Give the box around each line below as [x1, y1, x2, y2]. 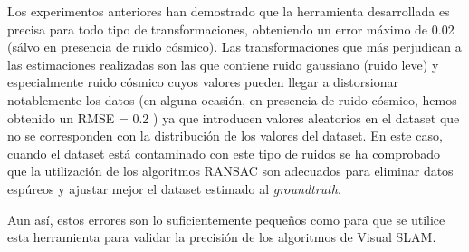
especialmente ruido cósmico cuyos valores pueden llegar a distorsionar [7, 73, 398, 92]
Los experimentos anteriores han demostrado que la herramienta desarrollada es [7, 2, 450, 20]
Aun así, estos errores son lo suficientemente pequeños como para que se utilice [7, 209, 445, 228]
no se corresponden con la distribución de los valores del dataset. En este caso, [7, 126, 443, 145]
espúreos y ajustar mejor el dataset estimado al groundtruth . [7, 179, 341, 198]
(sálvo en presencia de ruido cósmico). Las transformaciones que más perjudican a [7, 37, 462, 56]
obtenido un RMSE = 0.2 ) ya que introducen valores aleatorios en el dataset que [7, 108, 460, 127]
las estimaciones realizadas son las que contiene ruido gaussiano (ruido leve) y [7, 54, 439, 73]
